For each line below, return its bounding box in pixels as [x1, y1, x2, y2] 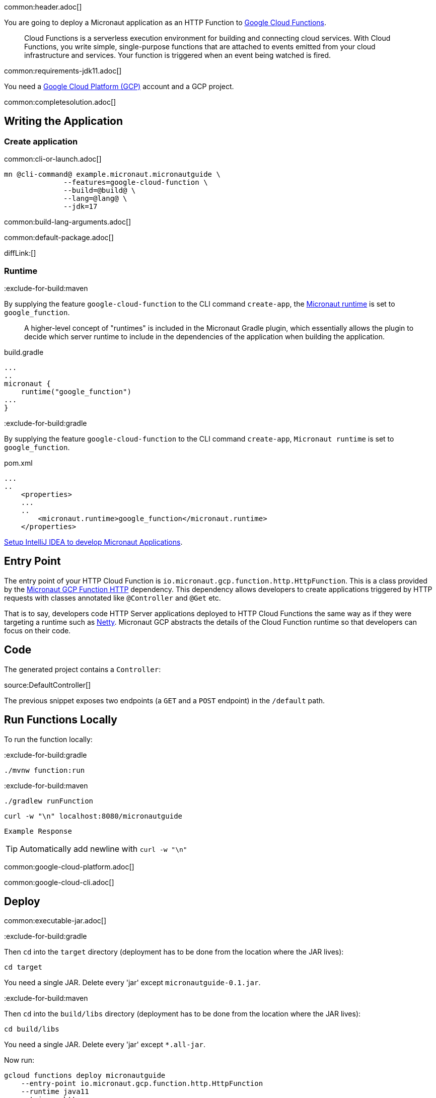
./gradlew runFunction [4, 796, 94, 805]
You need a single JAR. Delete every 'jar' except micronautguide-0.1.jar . [4, 978, 261, 987]
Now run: [4, 1056, 34, 1065]
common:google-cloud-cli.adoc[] [4, 877, 114, 887]
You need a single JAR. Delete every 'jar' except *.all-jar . [4, 1040, 205, 1049]
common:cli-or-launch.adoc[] [4, 155, 102, 164]
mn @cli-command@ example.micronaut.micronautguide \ [4, 170, 221, 179]
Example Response [4, 827, 72, 835]
